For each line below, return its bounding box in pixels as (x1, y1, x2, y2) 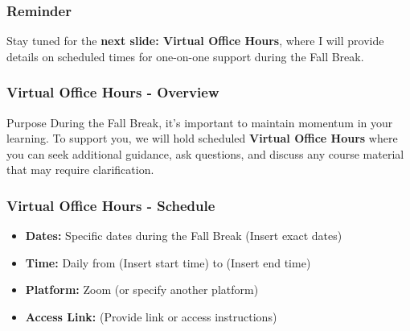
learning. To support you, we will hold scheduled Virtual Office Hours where (6, 130, 398, 147)
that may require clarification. (6, 161, 154, 178)
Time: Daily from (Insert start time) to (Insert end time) (25, 254, 311, 271)
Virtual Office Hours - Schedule (6, 195, 215, 215)
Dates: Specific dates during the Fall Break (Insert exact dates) (25, 227, 342, 244)
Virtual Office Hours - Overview (6, 82, 219, 102)
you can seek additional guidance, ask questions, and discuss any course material (6, 145, 404, 162)
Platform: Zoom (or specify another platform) (25, 281, 259, 298)
